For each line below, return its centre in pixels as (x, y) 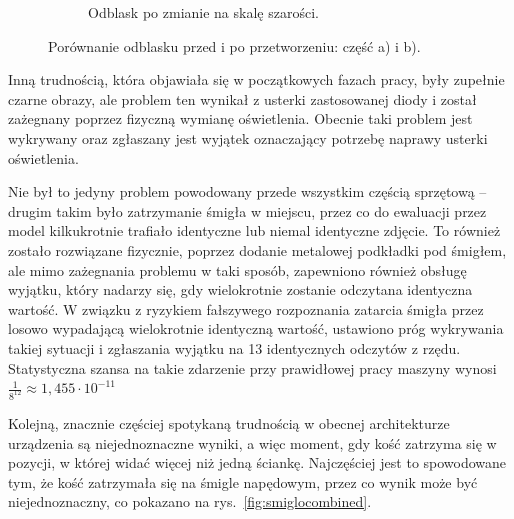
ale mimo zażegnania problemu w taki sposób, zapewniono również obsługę (237, 269)
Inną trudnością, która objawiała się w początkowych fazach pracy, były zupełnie (256, 79)
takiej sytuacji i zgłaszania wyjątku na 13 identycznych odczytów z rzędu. (234, 347)
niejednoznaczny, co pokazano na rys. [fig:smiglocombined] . (190, 501)
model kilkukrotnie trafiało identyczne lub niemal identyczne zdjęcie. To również (254, 230)
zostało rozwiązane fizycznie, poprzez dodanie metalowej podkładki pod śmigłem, (257, 249)
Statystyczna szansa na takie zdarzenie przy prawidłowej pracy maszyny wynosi (252, 367)
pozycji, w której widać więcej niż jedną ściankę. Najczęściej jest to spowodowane (257, 462)
